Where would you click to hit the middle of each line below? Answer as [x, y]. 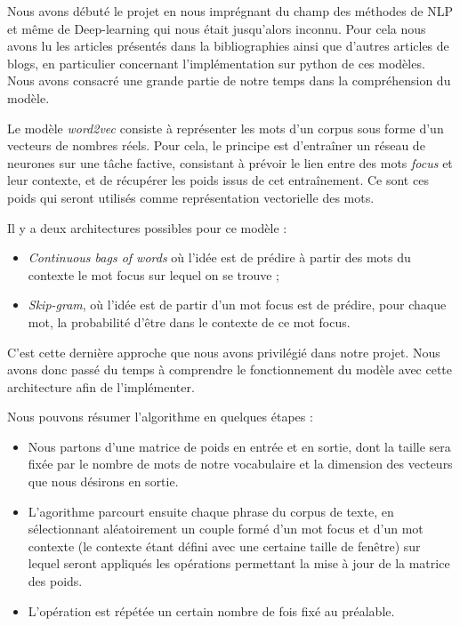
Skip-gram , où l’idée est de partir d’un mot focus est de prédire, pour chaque [237, 305]
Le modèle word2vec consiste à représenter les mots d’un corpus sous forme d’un [226, 128]
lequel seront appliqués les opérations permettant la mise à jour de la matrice [239, 563]
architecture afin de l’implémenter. [101, 386]
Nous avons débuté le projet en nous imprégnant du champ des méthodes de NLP [230, 11]
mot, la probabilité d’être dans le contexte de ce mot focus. [189, 321]
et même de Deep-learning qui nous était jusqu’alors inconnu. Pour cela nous [217, 28]
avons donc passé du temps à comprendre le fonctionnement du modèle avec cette [230, 369]
